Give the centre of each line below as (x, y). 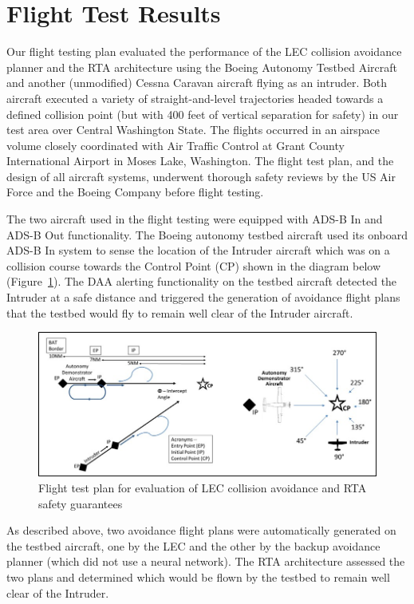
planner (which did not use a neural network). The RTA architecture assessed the (206, 561)
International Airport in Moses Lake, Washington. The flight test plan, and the (200, 161)
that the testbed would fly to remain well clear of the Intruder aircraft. (180, 312)
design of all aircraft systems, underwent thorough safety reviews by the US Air (201, 176)
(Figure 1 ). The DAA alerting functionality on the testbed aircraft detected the (202, 281)
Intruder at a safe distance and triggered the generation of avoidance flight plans (203, 297)
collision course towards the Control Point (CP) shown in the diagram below (194, 265)
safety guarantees (81, 503)
